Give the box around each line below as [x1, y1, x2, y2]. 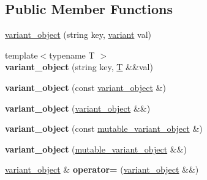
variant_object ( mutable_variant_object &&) [5, 142, 187, 155]
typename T [49, 48, 95, 61]
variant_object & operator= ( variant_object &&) [5, 163, 199, 176]
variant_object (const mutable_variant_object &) [5, 122, 203, 135]
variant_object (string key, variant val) [5, 28, 152, 41]
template [5, 48, 38, 61]
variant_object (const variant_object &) [5, 81, 166, 93]
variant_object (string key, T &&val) [5, 60, 153, 73]
